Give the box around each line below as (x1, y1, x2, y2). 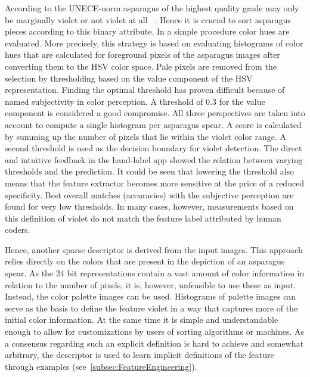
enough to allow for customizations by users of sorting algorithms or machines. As (5, 325, 305, 338)
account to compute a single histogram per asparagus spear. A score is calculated (5, 118, 302, 130)
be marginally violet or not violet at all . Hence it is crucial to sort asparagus (5, 13, 292, 26)
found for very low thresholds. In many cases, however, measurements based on (5, 200, 294, 213)
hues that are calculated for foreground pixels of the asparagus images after (5, 48, 280, 61)
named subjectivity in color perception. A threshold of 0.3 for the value (5, 95, 265, 107)
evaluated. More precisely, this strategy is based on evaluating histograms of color (5, 36, 303, 49)
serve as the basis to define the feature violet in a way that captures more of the (5, 301, 298, 314)
